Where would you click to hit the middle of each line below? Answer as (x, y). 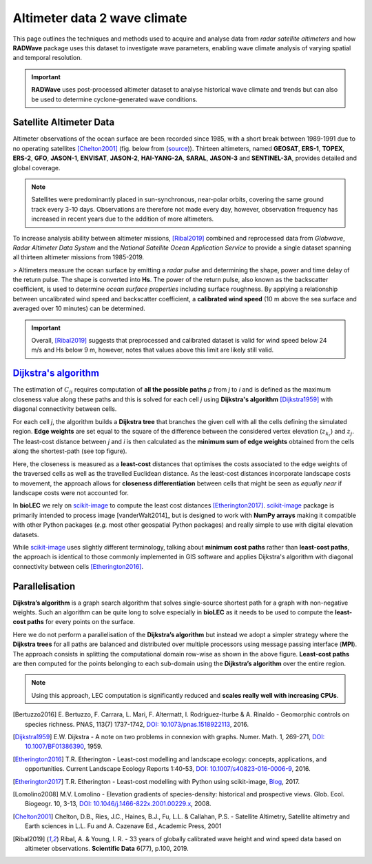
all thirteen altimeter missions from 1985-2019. (79, 257)
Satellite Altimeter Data (64, 122)
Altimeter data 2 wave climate (100, 18)
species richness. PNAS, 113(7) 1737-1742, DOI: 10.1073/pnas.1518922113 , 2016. (137, 724)
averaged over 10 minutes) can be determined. (79, 309)
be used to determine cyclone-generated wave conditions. (114, 99)
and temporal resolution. (48, 58)
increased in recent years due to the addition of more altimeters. (123, 219)
